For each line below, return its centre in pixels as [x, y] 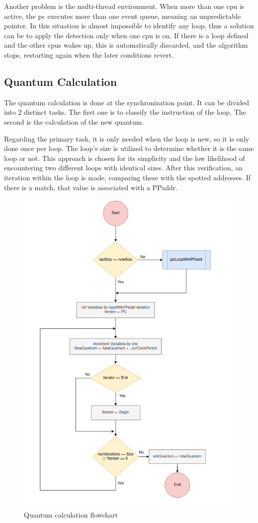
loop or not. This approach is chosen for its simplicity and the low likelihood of [125, 158]
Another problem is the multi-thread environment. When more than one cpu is [124, 6]
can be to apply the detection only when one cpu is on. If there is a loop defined [126, 35]
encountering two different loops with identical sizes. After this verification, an [123, 168]
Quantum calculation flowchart [71, 515]
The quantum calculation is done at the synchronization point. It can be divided [127, 102]
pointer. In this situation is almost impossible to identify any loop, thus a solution [129, 26]
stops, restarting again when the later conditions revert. [89, 54]
